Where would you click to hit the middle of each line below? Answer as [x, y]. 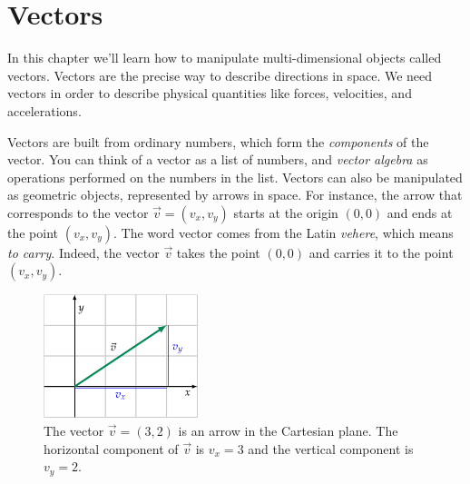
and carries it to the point [381, 252]
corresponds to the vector [78, 212]
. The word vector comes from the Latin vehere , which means [283, 232]
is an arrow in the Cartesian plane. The [288, 430]
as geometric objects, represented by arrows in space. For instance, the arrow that [235, 195]
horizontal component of [111, 448]
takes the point [218, 252]
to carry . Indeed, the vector [83, 252]
